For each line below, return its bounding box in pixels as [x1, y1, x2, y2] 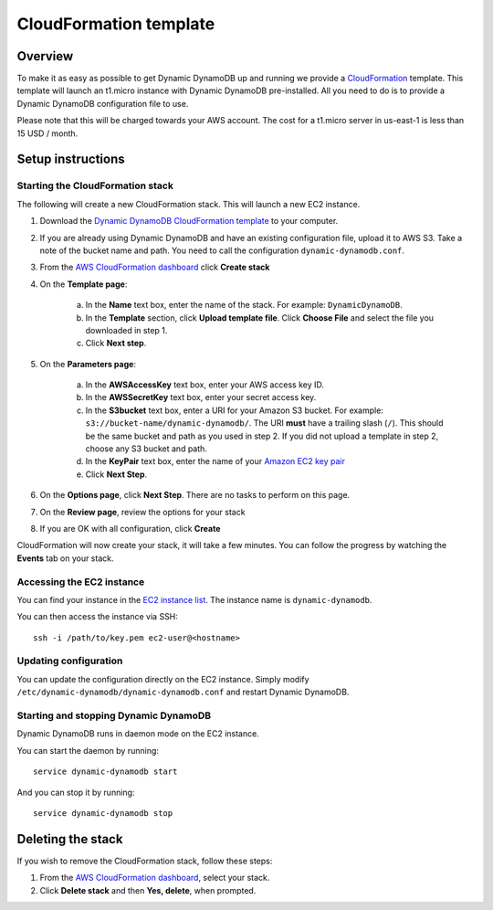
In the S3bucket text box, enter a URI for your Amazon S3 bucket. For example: [85, 405, 383, 416]
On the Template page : [39, 279, 128, 290]
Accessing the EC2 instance [16, 576, 145, 588]
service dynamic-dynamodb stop [33, 808, 173, 818]
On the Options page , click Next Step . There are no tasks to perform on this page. [39, 490, 351, 501]
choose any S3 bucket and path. [85, 443, 207, 454]
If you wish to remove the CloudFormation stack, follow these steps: [16, 855, 273, 866]
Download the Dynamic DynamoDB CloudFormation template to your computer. [39, 216, 339, 227]
